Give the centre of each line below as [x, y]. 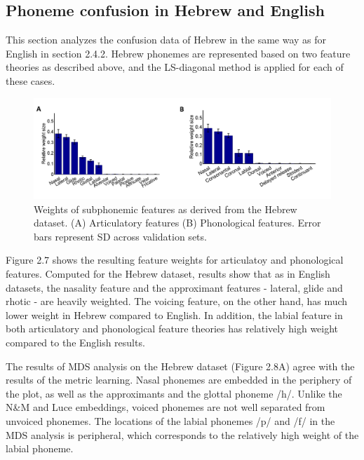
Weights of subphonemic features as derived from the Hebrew [166, 209]
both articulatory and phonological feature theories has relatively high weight [172, 329]
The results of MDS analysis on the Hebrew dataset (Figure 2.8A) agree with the [180, 366]
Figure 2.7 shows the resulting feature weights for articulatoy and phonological [175, 260]
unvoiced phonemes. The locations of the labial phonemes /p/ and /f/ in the [170, 420]
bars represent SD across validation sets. [120, 236]
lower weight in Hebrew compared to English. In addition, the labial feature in [174, 314]
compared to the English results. [75, 343]
